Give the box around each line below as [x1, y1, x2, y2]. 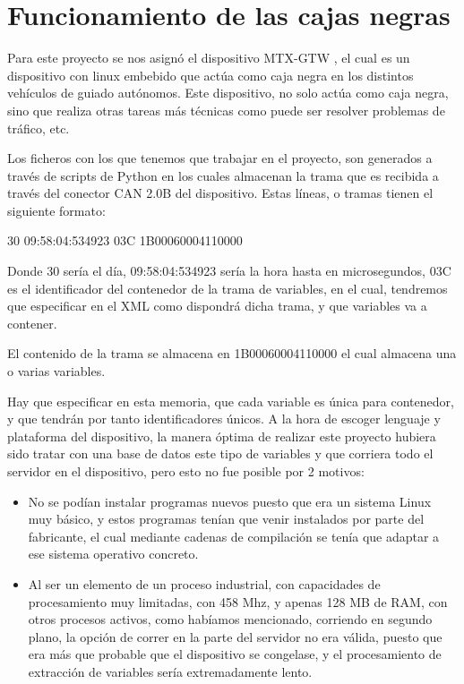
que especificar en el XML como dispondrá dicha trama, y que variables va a [7, 296, 427, 315]
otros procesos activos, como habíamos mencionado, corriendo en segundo [28, 610, 433, 628]
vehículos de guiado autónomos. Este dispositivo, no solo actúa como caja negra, [7, 83, 449, 102]
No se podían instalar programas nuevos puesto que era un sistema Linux [28, 492, 432, 510]
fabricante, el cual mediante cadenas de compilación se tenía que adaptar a [28, 526, 440, 545]
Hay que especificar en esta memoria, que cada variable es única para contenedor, [7, 391, 454, 410]
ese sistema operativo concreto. [28, 544, 199, 563]
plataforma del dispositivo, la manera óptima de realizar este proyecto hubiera [7, 426, 436, 445]
